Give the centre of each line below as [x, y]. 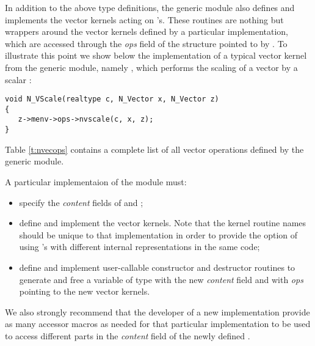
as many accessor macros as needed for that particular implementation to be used [158, 324]
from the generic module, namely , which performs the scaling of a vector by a [151, 67]
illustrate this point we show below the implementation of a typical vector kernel [156, 55]
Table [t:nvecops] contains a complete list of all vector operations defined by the [154, 149]
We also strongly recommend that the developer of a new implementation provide [157, 311]
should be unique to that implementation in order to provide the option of [158, 234]
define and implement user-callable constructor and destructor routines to [157, 267]
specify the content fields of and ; [81, 202]
